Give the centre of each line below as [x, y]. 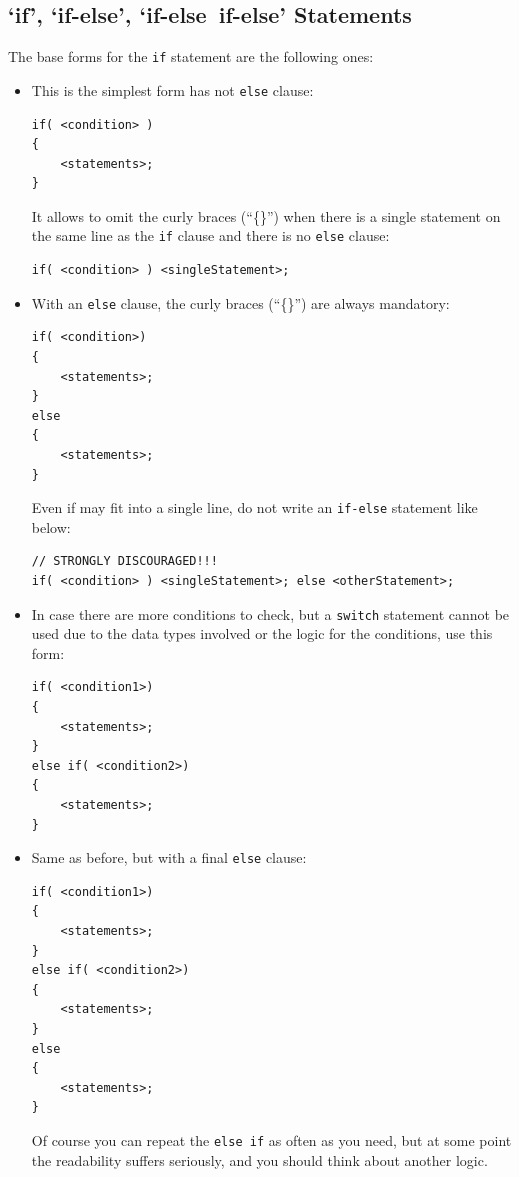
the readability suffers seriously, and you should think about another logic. [259, 1159]
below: [51, 526]
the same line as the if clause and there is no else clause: [210, 235]
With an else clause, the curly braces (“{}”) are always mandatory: [240, 302]
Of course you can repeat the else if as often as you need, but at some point [271, 1139]
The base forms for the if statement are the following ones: [191, 56]
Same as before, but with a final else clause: [169, 857]
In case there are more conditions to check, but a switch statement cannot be [270, 613]
